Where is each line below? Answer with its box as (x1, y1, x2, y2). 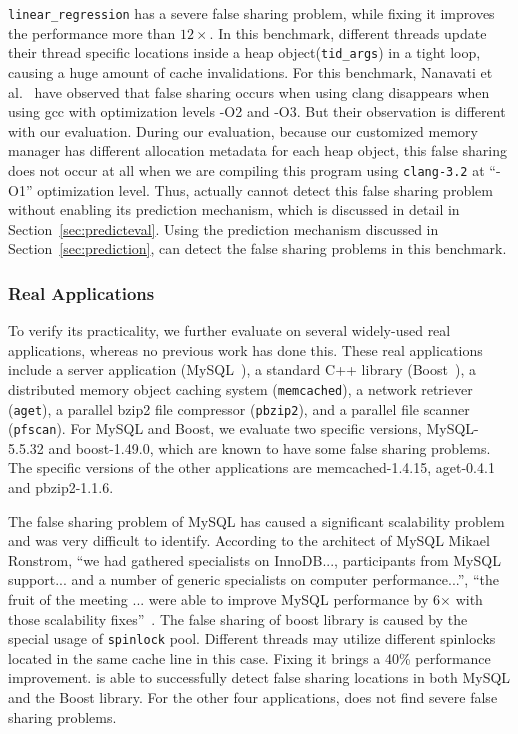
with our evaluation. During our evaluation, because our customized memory (8, 120, 478, 141)
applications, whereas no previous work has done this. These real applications (8, 339, 483, 360)
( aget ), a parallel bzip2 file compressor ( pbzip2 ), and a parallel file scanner (8, 398, 470, 419)
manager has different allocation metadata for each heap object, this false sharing (8, 140, 508, 161)
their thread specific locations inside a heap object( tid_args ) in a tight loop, (8, 42, 481, 63)
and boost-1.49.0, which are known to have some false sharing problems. (48, 437, 491, 458)
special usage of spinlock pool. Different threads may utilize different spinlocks (8, 628, 496, 649)
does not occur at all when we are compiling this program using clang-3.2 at (8, 159, 485, 180)
